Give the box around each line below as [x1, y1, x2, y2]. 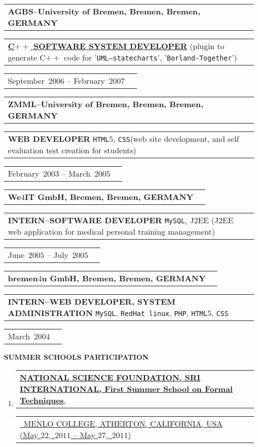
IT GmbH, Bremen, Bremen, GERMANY [24, 191, 193, 202]
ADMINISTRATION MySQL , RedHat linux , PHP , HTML [8, 307, 208, 319]
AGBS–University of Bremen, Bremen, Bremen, [8, 5, 200, 17]
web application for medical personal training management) [8, 226, 215, 237]
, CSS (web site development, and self [113, 133, 239, 144]
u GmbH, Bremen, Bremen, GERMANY [42, 272, 206, 284]
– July [47, 249, 68, 260]
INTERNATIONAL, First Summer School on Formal [19, 383, 233, 394]
